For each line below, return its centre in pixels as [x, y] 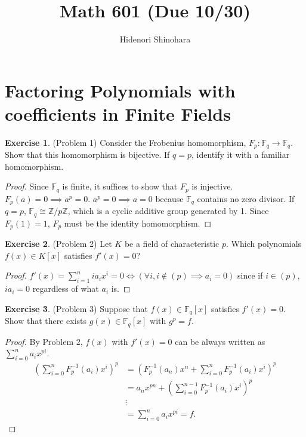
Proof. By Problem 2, [44, 341]
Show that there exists [46, 321]
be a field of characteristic [172, 244]
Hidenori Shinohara [155, 39]
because [169, 198]
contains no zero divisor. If [246, 198]
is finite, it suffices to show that [120, 186]
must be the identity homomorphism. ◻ [138, 223]
